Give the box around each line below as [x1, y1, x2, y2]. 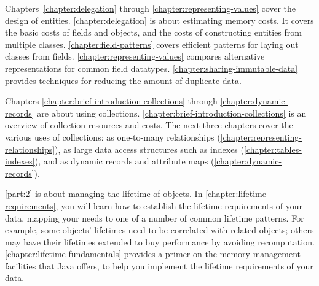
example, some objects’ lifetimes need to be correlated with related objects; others [5, 223, 314, 236]
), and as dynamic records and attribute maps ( [34, 155, 215, 168]
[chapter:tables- [244, 142, 302, 155]
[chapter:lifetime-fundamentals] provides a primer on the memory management [5, 247, 301, 260]
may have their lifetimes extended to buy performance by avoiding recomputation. [5, 235, 315, 248]
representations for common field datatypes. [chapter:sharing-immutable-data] [5, 61, 298, 74]
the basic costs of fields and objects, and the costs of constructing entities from [5, 26, 302, 39]
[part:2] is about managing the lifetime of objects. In [5, 187, 203, 200]
